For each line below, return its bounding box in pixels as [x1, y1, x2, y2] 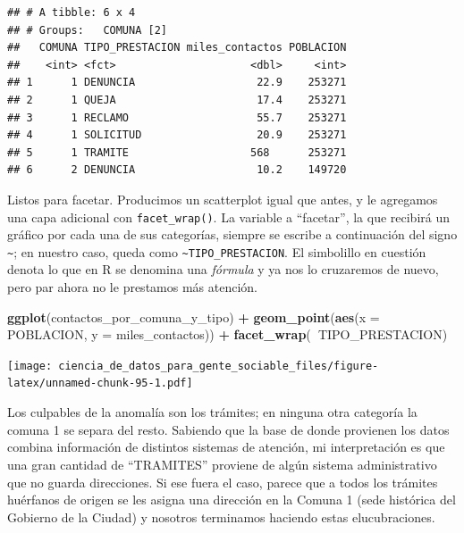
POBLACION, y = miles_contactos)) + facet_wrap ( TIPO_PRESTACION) [7, 325, 448, 344]
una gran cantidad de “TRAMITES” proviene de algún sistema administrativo [7, 454, 437, 473]
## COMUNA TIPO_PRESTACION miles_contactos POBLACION [7, 41, 347, 54]
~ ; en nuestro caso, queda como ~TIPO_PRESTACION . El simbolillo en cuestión [7, 242, 426, 261]
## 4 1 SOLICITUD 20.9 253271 [7, 129, 347, 142]
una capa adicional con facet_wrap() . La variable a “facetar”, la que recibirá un [7, 207, 450, 226]
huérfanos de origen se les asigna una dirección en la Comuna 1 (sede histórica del [7, 490, 456, 509]
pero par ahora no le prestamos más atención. [7, 278, 257, 296]
